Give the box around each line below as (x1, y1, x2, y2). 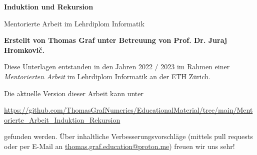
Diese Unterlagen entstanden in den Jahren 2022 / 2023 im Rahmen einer (4, 61, 230, 72)
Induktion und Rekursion (4, 1, 93, 11)
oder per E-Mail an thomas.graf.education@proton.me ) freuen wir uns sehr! (4, 141, 235, 151)
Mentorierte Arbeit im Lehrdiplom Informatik (4, 18, 144, 28)
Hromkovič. (4, 44, 44, 55)
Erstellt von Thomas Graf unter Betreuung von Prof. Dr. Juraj (4, 35, 227, 45)
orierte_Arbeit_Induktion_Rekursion (4, 114, 120, 125)
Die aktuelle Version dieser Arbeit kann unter (4, 88, 143, 98)
